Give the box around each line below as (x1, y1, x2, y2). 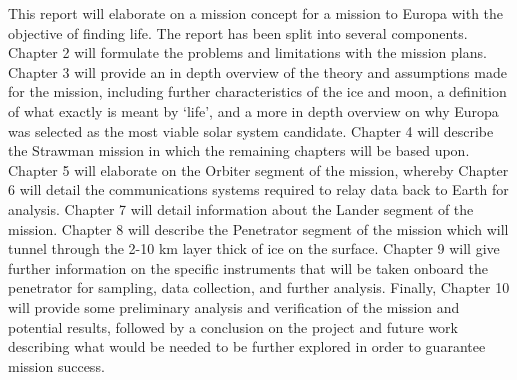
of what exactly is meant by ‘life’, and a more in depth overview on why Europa (8, 100, 499, 121)
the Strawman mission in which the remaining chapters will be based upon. (8, 140, 470, 161)
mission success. (8, 355, 105, 376)
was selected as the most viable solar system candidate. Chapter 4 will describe (8, 120, 494, 141)
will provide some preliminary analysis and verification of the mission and (8, 296, 460, 317)
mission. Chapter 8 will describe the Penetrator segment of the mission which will (8, 218, 509, 239)
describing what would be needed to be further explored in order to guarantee (8, 336, 486, 357)
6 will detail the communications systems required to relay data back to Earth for (8, 179, 509, 200)
